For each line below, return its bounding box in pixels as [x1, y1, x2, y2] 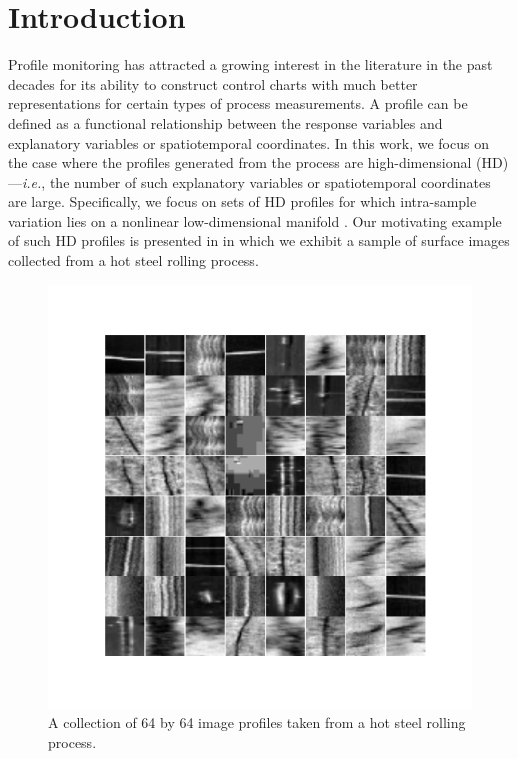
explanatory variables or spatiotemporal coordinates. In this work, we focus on [8, 132, 489, 153]
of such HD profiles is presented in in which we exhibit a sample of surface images [8, 230, 510, 251]
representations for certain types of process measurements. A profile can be [8, 93, 468, 114]
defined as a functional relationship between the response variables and [8, 112, 443, 133]
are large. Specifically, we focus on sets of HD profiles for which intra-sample [8, 191, 477, 212]
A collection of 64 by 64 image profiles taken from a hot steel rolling [48, 712, 466, 733]
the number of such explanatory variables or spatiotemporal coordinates [49, 171, 491, 192]
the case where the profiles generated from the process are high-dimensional [8, 152, 472, 173]
